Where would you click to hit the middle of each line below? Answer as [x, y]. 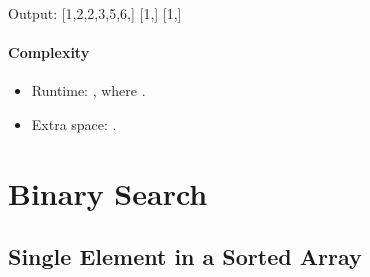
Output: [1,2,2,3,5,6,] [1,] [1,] [95, 13]
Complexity [49, 52]
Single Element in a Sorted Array [185, 256]
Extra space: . [74, 123]
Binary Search [108, 192]
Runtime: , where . [88, 90]
